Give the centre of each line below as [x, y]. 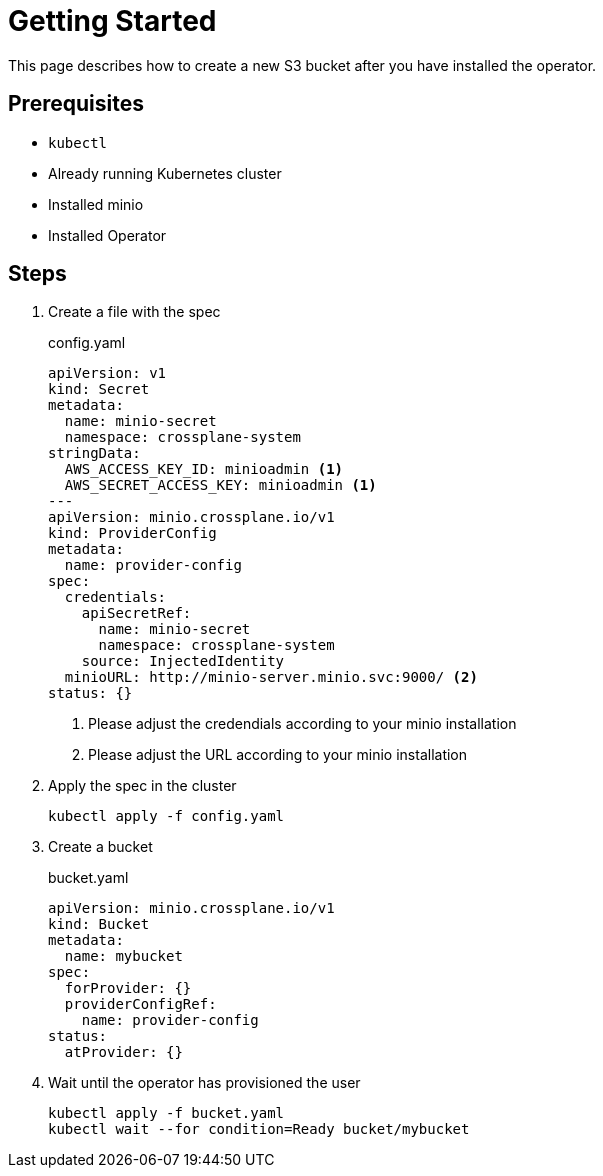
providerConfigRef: [140, 1004]
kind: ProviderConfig [132, 533]
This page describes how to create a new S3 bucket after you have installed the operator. [302, 65]
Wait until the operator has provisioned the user [204, 1083]
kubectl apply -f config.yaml [166, 816]
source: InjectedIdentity [183, 661]
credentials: [115, 597]
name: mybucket [123, 956]
